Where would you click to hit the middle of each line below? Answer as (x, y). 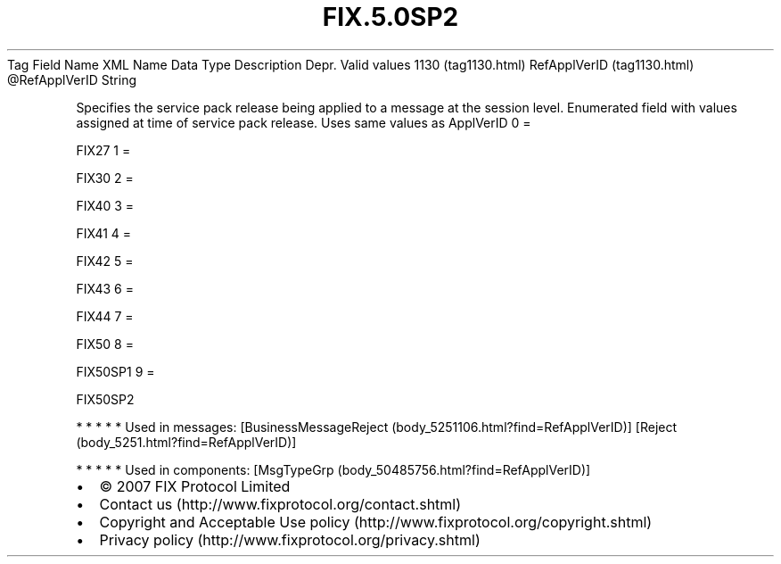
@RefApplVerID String (72, 79)
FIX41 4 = (104, 233)
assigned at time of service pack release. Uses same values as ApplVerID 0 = (304, 122)
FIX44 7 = (105, 316)
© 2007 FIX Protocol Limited (195, 486)
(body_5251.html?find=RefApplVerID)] (186, 442)
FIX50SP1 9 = (115, 371)
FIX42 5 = (105, 261)
